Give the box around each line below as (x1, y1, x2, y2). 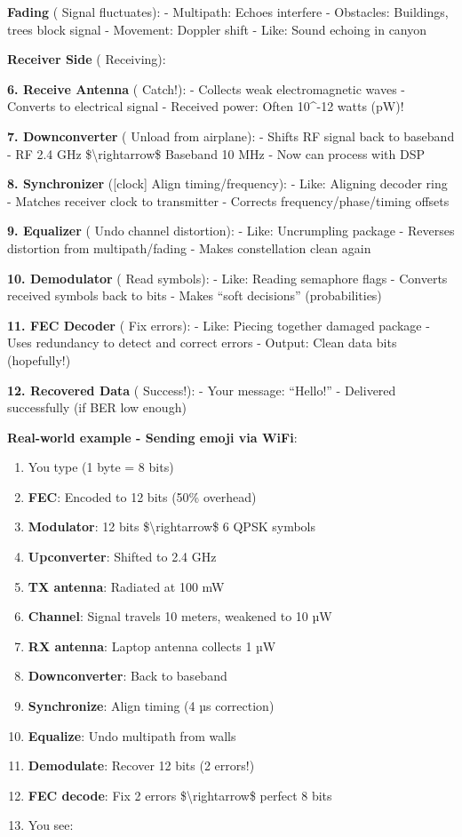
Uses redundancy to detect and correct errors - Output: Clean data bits (7, 333, 397, 352)
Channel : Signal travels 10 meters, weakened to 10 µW (28, 607, 332, 626)
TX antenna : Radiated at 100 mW (28, 577, 225, 595)
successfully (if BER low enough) (7, 398, 187, 417)
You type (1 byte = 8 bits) (28, 458, 174, 476)
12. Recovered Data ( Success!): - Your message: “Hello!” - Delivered (7, 380, 396, 399)
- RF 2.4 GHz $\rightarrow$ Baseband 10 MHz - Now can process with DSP (7, 144, 426, 163)
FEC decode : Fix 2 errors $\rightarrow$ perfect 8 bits (28, 785, 332, 804)
